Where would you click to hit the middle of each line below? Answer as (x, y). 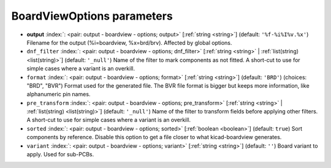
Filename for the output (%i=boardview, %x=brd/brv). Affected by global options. (129, 42)
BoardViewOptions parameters (92, 16)
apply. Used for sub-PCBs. (60, 155)
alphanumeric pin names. (59, 94)
